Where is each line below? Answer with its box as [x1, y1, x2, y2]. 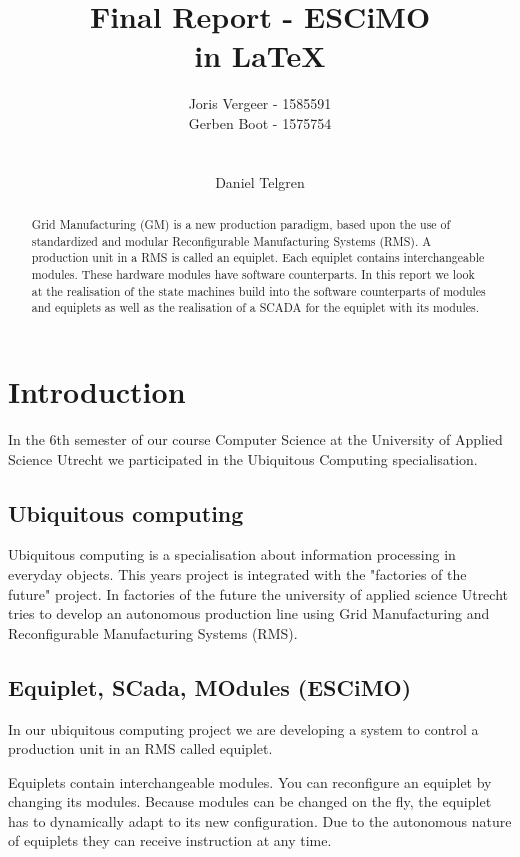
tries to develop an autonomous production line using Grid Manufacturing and [8, 603, 490, 624]
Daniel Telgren [215, 171, 305, 192]
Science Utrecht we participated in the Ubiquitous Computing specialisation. [8, 448, 478, 469]
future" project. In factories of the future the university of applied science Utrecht [8, 583, 509, 604]
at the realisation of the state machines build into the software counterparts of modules [31, 282, 486, 299]
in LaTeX [194, 35, 326, 76]
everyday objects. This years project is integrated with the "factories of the [8, 563, 467, 584]
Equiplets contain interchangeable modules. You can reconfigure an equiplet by [8, 771, 492, 792]
